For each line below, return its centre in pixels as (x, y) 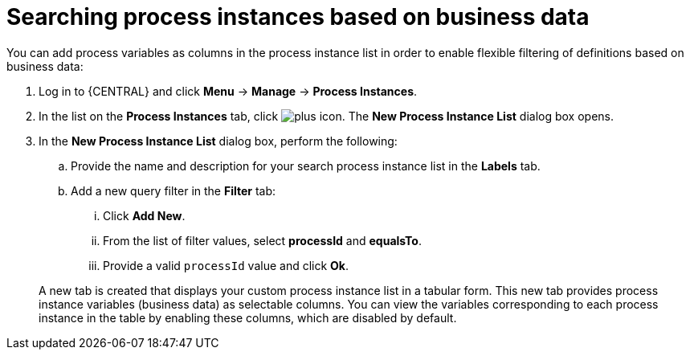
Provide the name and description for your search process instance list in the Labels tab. (306, 166)
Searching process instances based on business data (298, 17)
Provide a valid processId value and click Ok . (226, 265)
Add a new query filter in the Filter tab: (174, 190)
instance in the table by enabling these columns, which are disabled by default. (248, 317)
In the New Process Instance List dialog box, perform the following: (218, 141)
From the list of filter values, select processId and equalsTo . (262, 240)
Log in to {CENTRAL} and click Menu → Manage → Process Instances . (228, 91)
